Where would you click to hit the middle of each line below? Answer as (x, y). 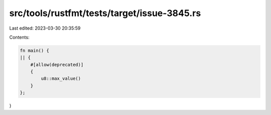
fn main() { (35, 50)
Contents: (19, 37)
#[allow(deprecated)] (57, 65)
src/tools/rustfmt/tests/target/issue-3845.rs (105, 13)
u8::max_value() (61, 79)
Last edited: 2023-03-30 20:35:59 (45, 28)
